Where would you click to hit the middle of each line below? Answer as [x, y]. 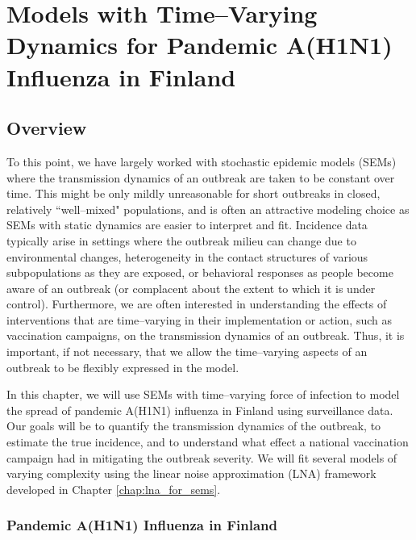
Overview [47, 128]
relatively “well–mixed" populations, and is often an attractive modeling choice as [208, 209]
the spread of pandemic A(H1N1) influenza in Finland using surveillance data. [200, 410]
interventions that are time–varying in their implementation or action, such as [199, 319]
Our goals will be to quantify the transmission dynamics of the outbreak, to [194, 426]
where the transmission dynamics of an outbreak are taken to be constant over [201, 177]
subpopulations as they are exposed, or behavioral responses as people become [200, 272]
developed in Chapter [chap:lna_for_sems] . [114, 489]
